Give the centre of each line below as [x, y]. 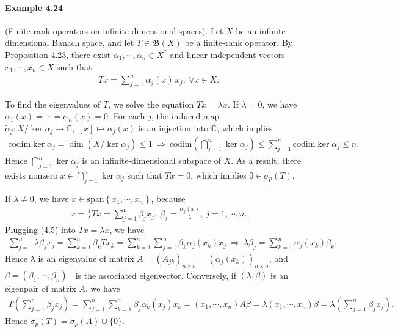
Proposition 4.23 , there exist [58, 54]
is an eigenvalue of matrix [86, 258]
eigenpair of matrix [41, 288]
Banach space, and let [93, 42]
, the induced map [186, 116]
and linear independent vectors [227, 54]
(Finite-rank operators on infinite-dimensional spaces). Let [114, 30]
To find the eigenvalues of [53, 104]
